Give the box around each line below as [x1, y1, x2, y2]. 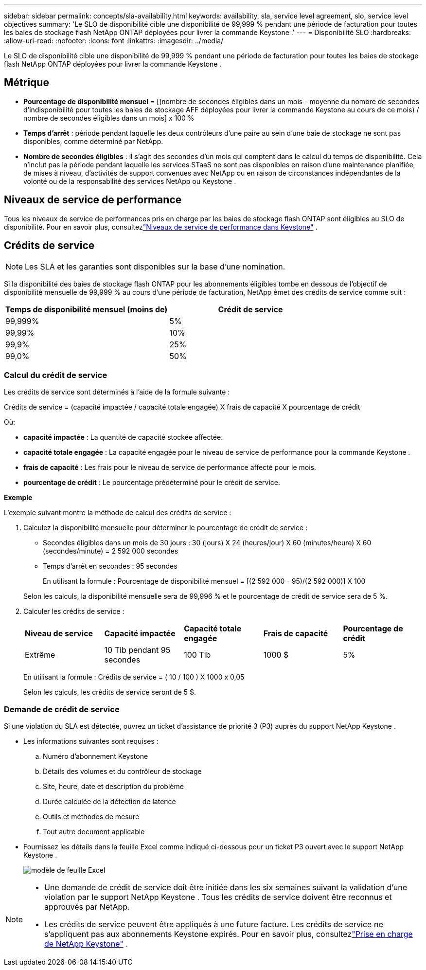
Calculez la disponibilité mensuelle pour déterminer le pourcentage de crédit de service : [23, 523, 308, 532]
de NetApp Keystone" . [44, 939, 128, 949]
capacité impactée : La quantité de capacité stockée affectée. [23, 433, 223, 442]
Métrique [4, 76, 49, 89]
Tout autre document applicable [43, 827, 145, 836]
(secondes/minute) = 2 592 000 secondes [43, 547, 178, 556]
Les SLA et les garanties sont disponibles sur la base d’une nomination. [25, 261, 285, 271]
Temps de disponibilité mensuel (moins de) [5, 304, 168, 314]
